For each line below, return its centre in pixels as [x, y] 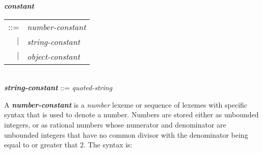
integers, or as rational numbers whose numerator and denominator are [115, 124]
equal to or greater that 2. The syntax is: [68, 145]
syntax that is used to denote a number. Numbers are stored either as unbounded [131, 114]
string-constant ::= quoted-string [58, 87]
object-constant [54, 56]
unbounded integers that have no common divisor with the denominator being [126, 134]
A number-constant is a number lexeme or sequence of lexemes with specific [126, 104]
